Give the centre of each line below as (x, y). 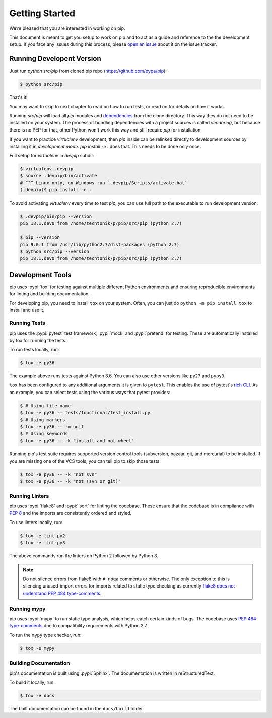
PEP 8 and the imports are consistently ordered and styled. (71, 513)
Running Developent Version (55, 59)
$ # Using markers (43, 420)
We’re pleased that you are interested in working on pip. (67, 28)
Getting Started (42, 13)
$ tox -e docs (37, 696)
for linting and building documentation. (50, 294)
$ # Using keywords (44, 434)
